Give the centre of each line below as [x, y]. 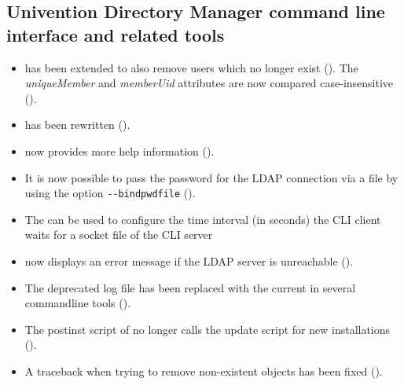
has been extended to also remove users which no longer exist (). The [191, 67]
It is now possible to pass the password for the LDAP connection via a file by [211, 177]
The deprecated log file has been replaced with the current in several [190, 287]
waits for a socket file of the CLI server [119, 235]
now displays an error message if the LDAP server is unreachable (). [189, 261]
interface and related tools [116, 34]
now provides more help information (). [119, 150]
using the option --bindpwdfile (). [110, 193]
